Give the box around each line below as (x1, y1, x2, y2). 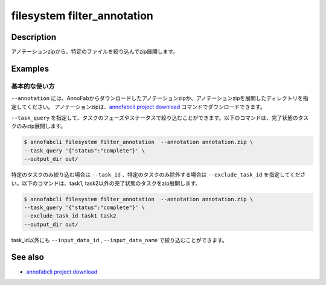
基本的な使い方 (11, 82, 55, 90)
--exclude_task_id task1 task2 (24, 213, 117, 219)
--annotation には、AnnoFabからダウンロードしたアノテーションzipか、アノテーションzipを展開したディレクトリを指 (11, 95, 309, 102)
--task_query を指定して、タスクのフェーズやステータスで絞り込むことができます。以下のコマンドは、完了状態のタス (11, 114, 309, 121)
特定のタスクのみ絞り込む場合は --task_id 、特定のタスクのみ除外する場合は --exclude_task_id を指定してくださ (11, 171, 306, 178)
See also (11, 252, 45, 262)
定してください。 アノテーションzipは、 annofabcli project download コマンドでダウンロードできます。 (11, 103, 266, 110)
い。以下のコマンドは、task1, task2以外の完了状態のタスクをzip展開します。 (11, 180, 201, 187)
